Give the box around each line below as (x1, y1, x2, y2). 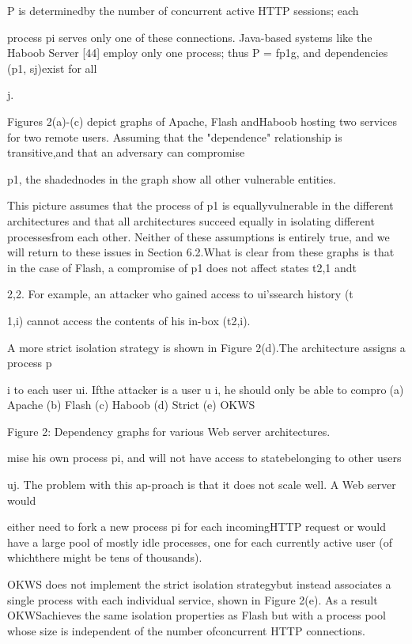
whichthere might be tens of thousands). (7, 549, 202, 566)
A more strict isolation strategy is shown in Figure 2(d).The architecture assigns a (7, 339, 406, 355)
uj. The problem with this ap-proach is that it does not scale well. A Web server (7, 476, 396, 493)
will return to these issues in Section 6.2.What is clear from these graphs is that (7, 244, 395, 260)
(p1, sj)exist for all (7, 59, 97, 76)
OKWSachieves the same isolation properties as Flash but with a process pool (7, 607, 386, 623)
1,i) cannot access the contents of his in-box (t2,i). (7, 312, 251, 328)
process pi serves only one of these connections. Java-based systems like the (7, 28, 372, 45)
